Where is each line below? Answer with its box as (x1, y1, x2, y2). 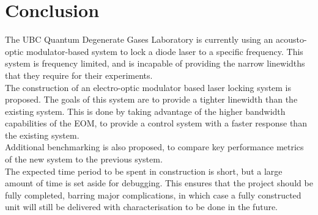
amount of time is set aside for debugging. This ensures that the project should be (5, 177, 313, 189)
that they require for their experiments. (5, 68, 153, 81)
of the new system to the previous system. (5, 153, 163, 166)
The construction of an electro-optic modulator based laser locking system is (5, 81, 292, 93)
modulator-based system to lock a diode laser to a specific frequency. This (26, 45, 303, 57)
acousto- (275, 33, 307, 46)
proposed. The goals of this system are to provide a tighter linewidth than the (5, 93, 298, 106)
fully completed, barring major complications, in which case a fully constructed (5, 188, 301, 201)
